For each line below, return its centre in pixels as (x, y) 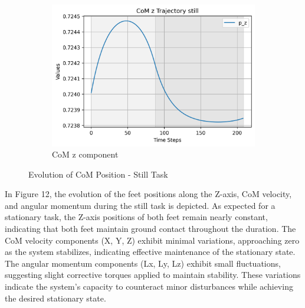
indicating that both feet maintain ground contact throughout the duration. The (150, 229)
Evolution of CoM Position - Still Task (98, 174)
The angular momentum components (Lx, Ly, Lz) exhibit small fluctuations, (143, 263)
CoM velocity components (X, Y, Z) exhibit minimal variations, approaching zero (152, 240)
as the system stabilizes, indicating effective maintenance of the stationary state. (150, 252)
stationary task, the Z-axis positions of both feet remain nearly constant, (136, 217)
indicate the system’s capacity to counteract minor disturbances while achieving (149, 286)
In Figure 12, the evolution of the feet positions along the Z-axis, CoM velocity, (148, 194)
